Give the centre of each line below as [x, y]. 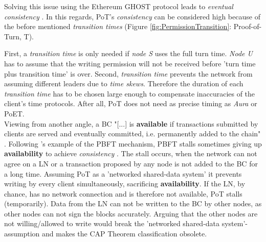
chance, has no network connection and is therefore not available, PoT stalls [123, 193]
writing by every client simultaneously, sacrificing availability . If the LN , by [125, 184]
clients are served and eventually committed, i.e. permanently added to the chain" [132, 134]
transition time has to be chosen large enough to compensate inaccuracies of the [130, 93]
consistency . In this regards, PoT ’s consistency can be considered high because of [132, 16]
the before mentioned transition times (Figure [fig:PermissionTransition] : [118, 26]
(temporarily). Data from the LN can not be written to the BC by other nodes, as [133, 203]
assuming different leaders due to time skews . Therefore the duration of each [124, 83]
